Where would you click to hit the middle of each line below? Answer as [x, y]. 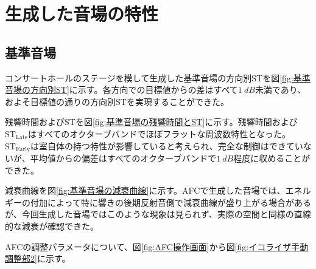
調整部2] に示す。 [38, 258]
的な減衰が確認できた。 [52, 226]
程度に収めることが [272, 158]
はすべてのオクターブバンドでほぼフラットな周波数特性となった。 [159, 133]
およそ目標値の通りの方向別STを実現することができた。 [117, 101]
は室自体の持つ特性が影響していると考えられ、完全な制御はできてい [167, 145]
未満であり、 [280, 90]
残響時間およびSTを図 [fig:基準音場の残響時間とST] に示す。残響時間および [151, 122]
